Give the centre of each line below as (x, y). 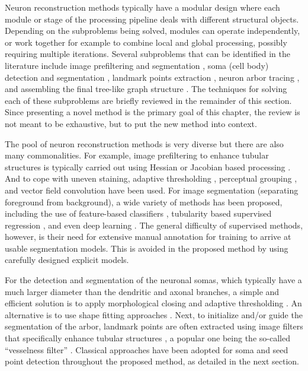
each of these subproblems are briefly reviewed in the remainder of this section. (148, 100)
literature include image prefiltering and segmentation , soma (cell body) (137, 65)
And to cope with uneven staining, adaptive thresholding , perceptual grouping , (151, 178)
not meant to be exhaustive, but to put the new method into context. (131, 123)
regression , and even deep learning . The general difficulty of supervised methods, (154, 225)
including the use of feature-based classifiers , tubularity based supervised (138, 213)
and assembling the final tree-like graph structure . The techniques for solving (146, 89)
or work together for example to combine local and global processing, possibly (146, 42)
